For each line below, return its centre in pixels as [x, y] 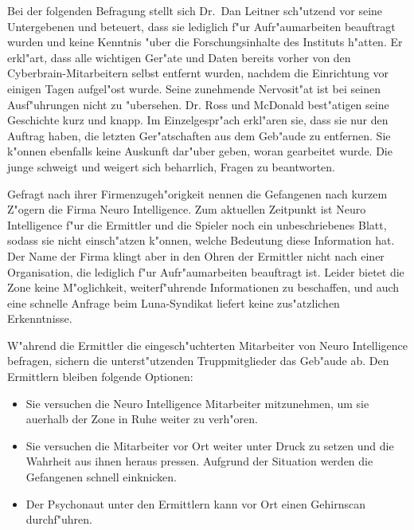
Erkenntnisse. [40, 318]
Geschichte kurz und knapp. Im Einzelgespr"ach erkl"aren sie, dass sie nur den [198, 120]
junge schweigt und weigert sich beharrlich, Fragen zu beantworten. [171, 166]
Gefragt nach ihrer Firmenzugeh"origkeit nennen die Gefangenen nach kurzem [197, 193]
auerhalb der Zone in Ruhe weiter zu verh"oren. [142, 419]
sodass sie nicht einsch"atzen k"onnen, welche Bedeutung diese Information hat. [201, 240]
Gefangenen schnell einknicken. [101, 477]
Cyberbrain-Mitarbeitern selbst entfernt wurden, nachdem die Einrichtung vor [198, 73]
